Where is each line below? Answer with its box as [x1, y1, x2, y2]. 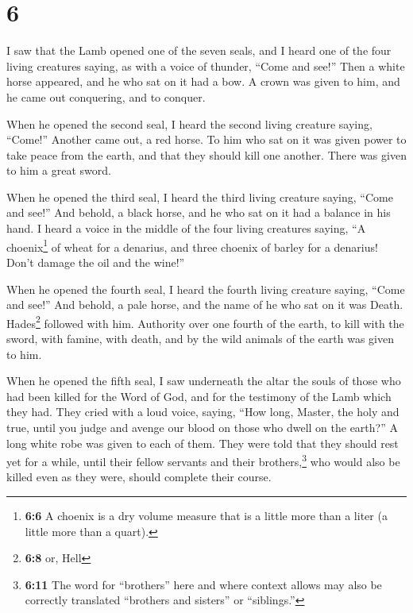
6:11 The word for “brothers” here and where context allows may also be [25, 576, 382, 592]
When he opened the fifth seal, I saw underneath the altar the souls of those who [6, 372, 401, 389]
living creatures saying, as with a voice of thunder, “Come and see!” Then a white [6, 57, 405, 74]
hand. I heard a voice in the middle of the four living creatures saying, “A [6, 220, 366, 237]
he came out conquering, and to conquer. [6, 88, 206, 105]
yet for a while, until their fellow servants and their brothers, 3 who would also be [6, 451, 400, 469]
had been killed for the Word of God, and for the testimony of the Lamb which [6, 387, 392, 404]
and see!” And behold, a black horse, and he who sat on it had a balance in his [6, 204, 391, 221]
